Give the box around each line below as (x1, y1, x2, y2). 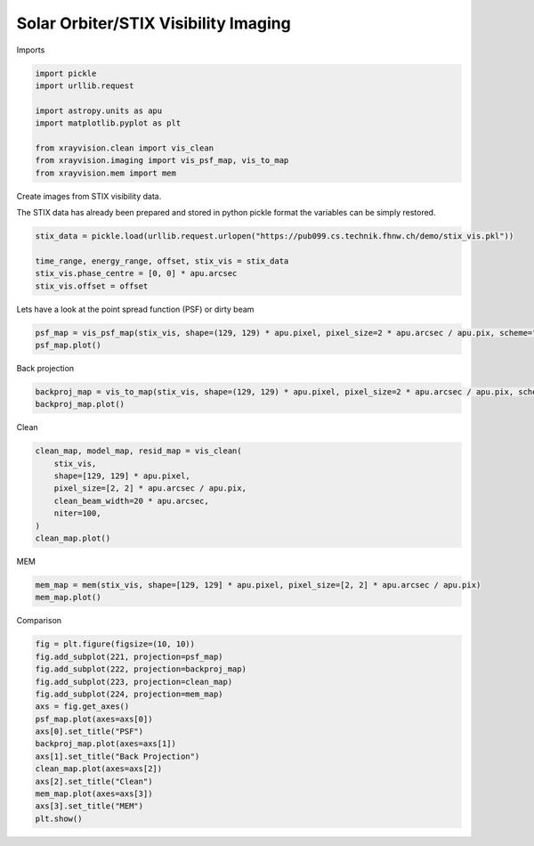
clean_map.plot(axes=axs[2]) (35, 764, 163, 774)
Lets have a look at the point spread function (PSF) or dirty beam (16, 304, 255, 314)
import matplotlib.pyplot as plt (35, 118, 182, 128)
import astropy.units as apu (35, 105, 163, 116)
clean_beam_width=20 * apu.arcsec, (53, 495, 209, 506)
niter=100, (53, 508, 101, 518)
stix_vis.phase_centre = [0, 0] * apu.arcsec (35, 268, 238, 279)
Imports (16, 45, 45, 55)
